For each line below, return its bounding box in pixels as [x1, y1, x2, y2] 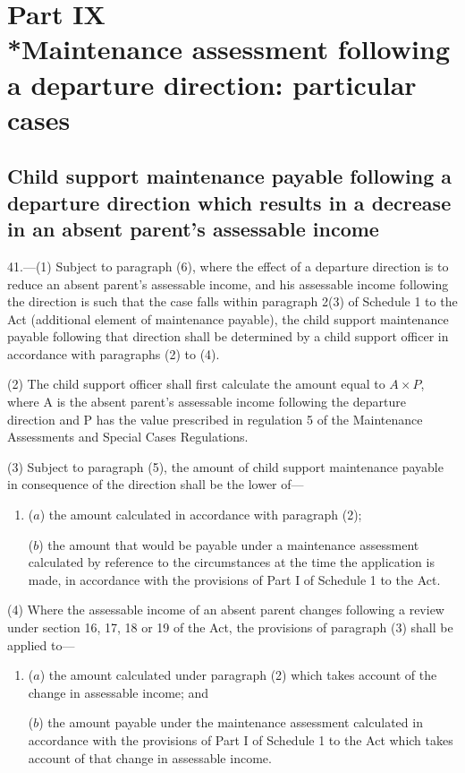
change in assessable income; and [28, 683, 209, 701]
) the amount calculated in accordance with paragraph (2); [39, 505, 362, 524]
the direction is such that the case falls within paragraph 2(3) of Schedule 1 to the [7, 292, 458, 311]
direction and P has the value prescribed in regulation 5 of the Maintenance [7, 409, 423, 428]
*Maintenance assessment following [7, 30, 451, 67]
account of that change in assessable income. [28, 748, 272, 767]
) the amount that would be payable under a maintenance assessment [38, 535, 419, 554]
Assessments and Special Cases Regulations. [7, 427, 249, 446]
